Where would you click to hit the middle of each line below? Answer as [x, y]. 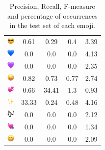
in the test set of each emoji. [52, 25]
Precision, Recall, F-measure [52, 6]
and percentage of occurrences [52, 15]
